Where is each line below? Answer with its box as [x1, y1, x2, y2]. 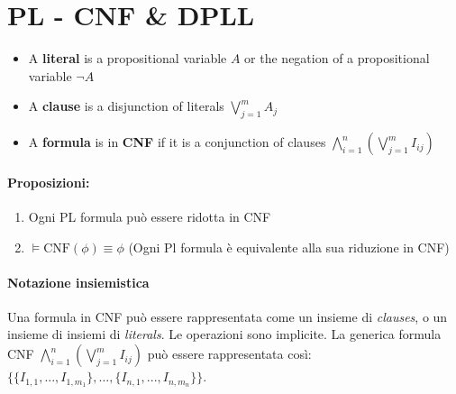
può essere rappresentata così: [147, 344, 312, 363]
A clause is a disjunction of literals [28, 96, 224, 115]
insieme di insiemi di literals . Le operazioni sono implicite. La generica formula [7, 325, 442, 344]
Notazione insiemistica [7, 272, 150, 291]
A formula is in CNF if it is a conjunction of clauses [28, 133, 326, 151]
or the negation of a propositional [244, 49, 430, 68]
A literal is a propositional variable [28, 49, 227, 68]
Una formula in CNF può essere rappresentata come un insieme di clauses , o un [7, 307, 448, 325]
